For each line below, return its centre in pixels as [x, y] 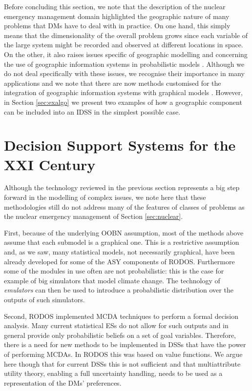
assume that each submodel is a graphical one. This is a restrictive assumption [122, 242]
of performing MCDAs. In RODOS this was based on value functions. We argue [123, 354]
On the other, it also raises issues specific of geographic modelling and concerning [126, 54]
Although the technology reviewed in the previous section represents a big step [122, 187]
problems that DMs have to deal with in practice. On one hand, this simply [117, 26]
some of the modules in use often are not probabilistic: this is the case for [114, 271]
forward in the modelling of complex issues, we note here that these [105, 197]
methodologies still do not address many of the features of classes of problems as [124, 206]
